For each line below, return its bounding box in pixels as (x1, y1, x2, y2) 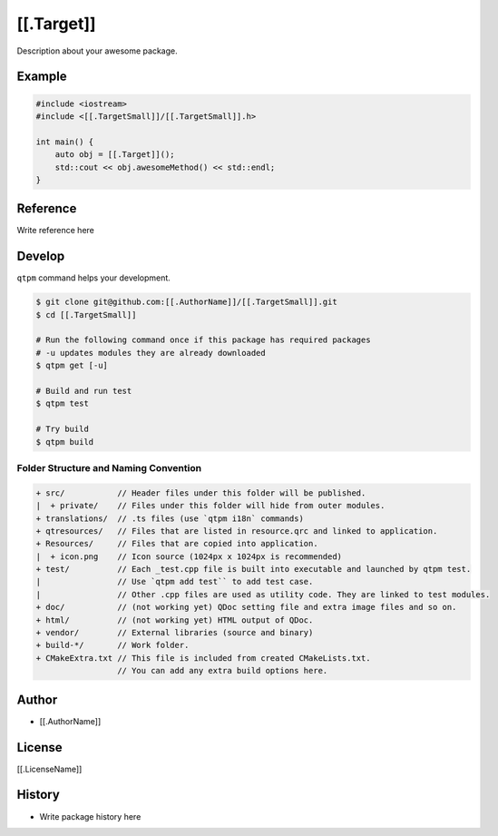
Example (16, 69, 67, 84)
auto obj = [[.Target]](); (54, 150, 176, 160)
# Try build (35, 424, 90, 435)
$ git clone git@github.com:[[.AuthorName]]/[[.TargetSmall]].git (35, 297, 337, 308)
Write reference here (16, 225, 95, 236)
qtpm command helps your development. (16, 272, 171, 283)
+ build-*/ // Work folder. (35, 640, 190, 651)
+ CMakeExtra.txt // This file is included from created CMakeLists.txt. (35, 653, 371, 663)
